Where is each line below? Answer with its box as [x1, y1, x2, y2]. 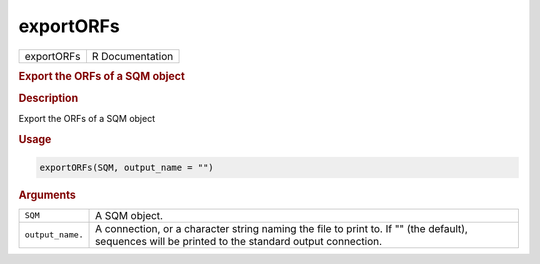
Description [18, 91, 79, 105]
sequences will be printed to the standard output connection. [95, 234, 383, 248]
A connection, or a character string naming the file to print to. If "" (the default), [95, 221, 469, 235]
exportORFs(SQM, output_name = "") [39, 161, 214, 173]
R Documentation [91, 49, 174, 63]
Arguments [18, 188, 77, 202]
